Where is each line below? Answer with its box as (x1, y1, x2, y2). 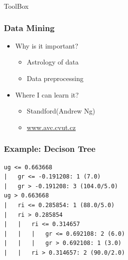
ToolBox (4, 1, 29, 11)
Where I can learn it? (15, 89, 79, 99)
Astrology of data (27, 57, 79, 67)
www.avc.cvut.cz (27, 122, 76, 132)
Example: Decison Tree (4, 143, 96, 155)
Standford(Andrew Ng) (27, 106, 95, 116)
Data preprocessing (27, 73, 84, 83)
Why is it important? (15, 40, 78, 50)
